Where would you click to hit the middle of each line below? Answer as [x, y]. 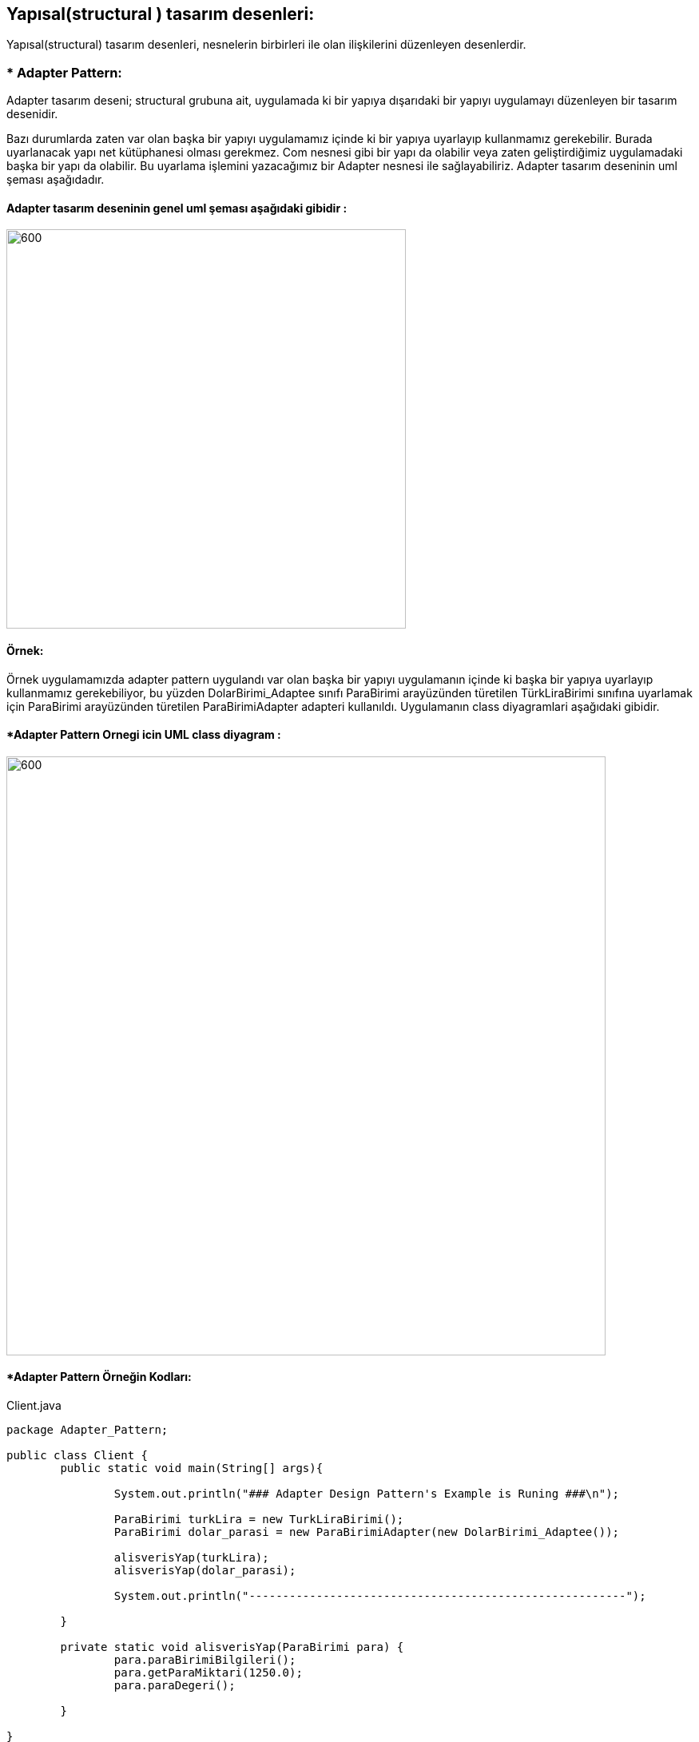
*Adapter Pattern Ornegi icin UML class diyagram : [144, 735]
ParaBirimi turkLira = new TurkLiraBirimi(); [259, 1520]
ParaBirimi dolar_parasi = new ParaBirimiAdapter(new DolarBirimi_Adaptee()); [367, 1532]
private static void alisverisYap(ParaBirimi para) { [232, 1647]
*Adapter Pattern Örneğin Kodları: [99, 1377]
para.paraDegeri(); [175, 1686]
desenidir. [32, 114]
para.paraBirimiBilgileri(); [205, 1660]
